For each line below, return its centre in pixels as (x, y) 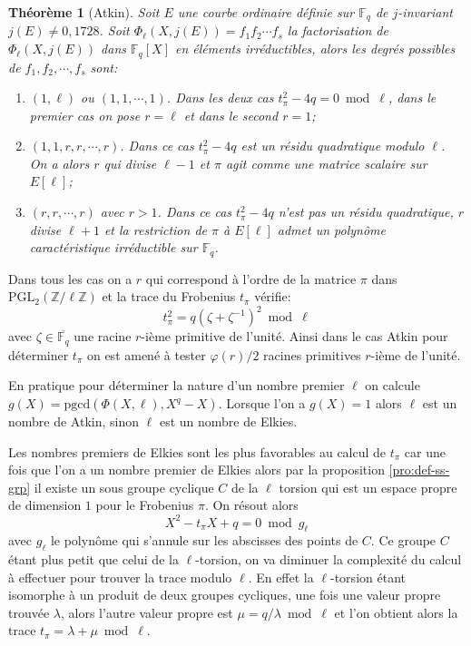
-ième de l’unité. (416, 354)
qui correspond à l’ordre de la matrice (251, 278)
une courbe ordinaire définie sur (266, 12)
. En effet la (281, 577)
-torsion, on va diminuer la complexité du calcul (329, 559)
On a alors (59, 163)
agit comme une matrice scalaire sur (326, 163)
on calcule (392, 385)
